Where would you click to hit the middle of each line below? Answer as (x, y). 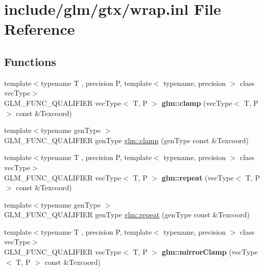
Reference (40, 29)
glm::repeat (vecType (198, 177)
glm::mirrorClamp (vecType (210, 252)
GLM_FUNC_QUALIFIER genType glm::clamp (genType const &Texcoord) (126, 140)
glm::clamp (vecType (197, 103)
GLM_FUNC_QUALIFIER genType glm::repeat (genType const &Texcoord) (127, 214)
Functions (30, 61)
